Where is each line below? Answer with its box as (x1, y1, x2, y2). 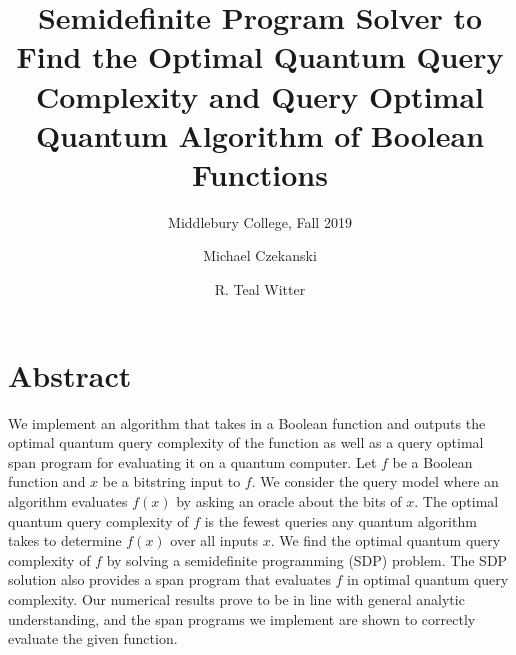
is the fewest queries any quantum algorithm (204, 510, 477, 531)
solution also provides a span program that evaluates (8, 569, 331, 590)
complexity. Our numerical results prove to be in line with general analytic (8, 588, 465, 609)
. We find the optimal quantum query (270, 530, 501, 551)
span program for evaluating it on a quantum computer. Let (8, 451, 377, 472)
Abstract (8, 354, 132, 395)
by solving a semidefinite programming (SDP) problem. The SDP (106, 549, 508, 570)
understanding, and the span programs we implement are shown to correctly (8, 608, 476, 629)
